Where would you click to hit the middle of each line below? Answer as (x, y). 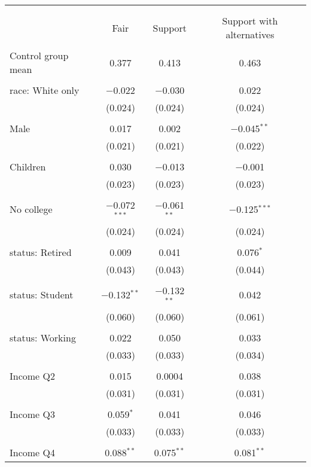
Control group (39, 55)
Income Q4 (32, 452)
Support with (250, 21)
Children (28, 167)
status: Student (42, 295)
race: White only (45, 90)
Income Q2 (32, 376)
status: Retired (41, 252)
